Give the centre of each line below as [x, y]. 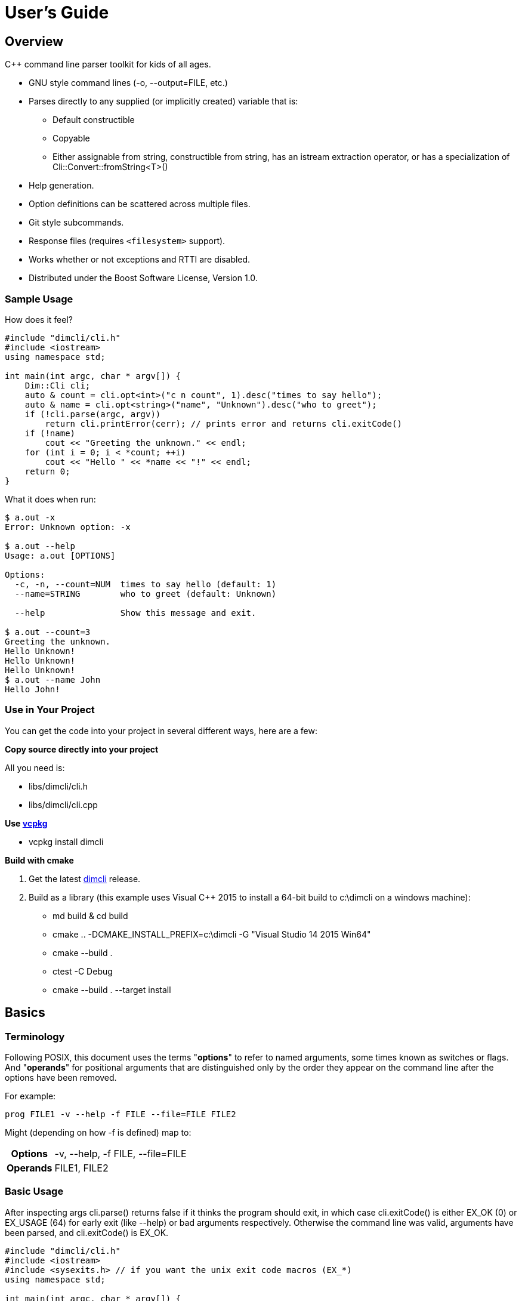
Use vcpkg [26, 823]
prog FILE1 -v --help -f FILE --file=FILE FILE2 [121, 1114]
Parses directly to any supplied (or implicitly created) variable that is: [163, 101]
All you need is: [35, 767]
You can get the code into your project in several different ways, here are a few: [161, 730]
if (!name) [50, 433]
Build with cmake [39, 860]
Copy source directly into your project [82, 749]
